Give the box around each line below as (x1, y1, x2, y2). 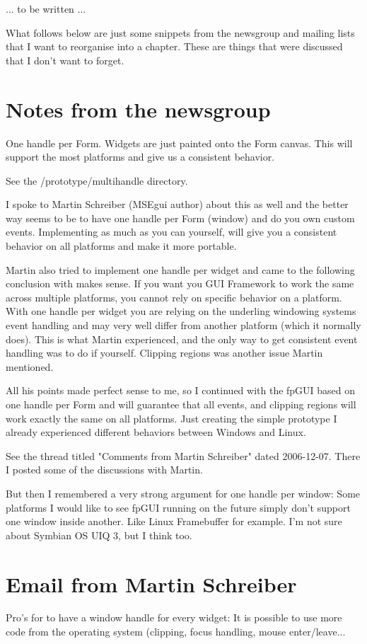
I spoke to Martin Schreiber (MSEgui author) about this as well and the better (6, 197, 349, 212)
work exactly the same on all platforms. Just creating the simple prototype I (6, 410, 337, 425)
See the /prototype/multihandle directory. (6, 173, 188, 188)
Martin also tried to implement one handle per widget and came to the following (6, 262, 355, 277)
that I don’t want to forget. (6, 52, 124, 67)
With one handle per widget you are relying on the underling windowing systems (6, 304, 356, 318)
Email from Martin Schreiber (6, 569, 297, 598)
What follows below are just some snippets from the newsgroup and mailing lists (6, 25, 355, 40)
